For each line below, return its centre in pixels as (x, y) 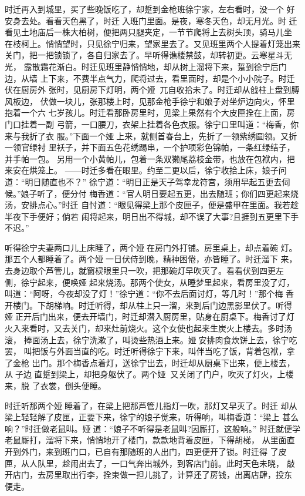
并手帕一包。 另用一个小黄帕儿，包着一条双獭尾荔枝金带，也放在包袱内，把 (150, 158)
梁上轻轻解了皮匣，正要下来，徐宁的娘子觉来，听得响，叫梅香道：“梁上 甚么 (152, 417)
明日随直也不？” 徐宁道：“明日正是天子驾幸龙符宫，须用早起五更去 (153, 181)
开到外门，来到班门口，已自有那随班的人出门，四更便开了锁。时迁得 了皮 (146, 451)
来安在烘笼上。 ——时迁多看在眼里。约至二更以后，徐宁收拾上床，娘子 (142, 170)
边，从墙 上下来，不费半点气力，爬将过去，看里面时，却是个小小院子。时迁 (150, 78)
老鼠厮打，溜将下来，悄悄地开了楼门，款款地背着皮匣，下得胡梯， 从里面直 (150, 440)
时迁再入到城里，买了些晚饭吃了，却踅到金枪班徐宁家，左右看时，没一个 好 (150, 9)
